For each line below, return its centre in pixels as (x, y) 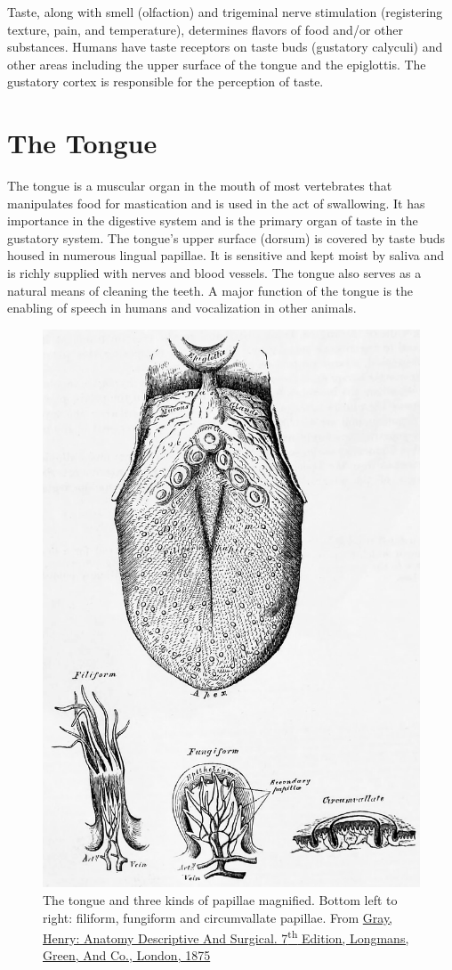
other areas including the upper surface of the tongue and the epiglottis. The (217, 64)
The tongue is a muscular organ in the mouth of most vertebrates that (200, 186)
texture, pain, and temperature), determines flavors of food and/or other (205, 29)
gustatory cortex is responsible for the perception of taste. (165, 82)
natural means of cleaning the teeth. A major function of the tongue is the (210, 290)
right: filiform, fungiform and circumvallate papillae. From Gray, (218, 917)
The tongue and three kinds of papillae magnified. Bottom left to (220, 899)
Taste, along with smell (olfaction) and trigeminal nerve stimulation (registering (225, 12)
